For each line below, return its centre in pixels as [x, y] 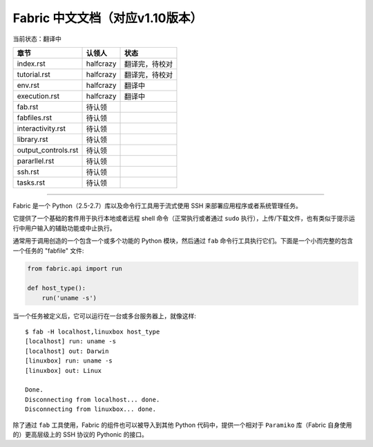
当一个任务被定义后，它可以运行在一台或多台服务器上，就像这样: [105, 316]
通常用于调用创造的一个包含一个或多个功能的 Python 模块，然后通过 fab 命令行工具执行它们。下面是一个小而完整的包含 [183, 241]
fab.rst [28, 107]
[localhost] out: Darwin [67, 351]
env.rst [28, 85]
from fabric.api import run [75, 269]
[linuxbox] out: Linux [64, 371]
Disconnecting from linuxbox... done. [91, 409]
